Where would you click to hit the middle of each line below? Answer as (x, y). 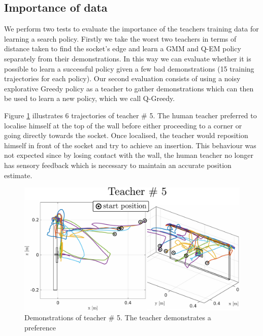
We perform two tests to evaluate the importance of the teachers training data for (131, 29)
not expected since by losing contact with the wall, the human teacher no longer (129, 155)
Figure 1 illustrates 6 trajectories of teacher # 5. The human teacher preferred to (130, 115)
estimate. (18, 175)
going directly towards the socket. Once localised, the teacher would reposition (126, 135)
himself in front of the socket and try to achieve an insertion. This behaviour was (130, 145)
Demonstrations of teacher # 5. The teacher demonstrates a (118, 317)
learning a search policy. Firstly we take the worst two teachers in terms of (120, 38)
